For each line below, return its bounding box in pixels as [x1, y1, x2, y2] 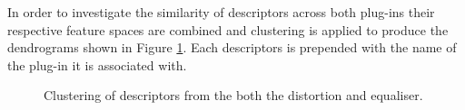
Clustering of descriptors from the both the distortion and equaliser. [44, 86, 423, 105]
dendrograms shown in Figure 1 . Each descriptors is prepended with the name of [7, 38, 457, 57]
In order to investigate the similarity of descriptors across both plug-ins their [7, 3, 435, 21]
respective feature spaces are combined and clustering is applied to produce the [7, 20, 449, 39]
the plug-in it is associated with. [7, 55, 187, 74]
